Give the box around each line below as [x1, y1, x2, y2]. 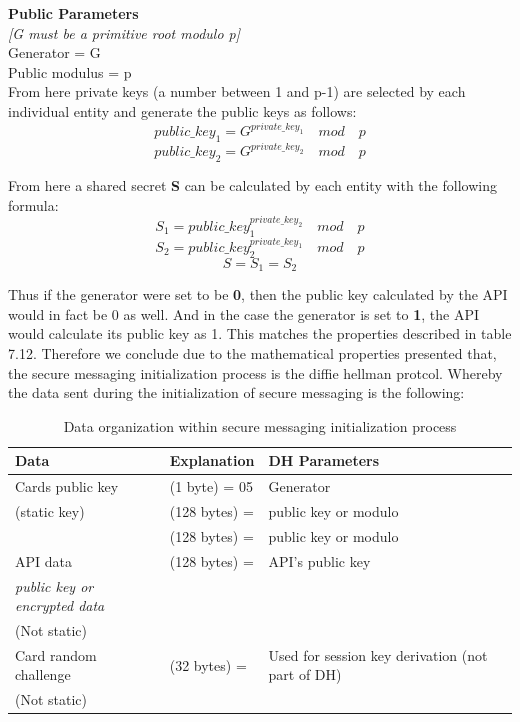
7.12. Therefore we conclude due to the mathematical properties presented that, [8, 342, 497, 363]
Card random [15, 644, 97, 665]
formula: [8, 194, 59, 215]
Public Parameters [8, 3, 139, 23]
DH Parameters [268, 450, 380, 471]
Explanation [169, 450, 255, 471]
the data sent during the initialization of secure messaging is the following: [8, 382, 465, 403]
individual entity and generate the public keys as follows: [8, 100, 357, 121]
